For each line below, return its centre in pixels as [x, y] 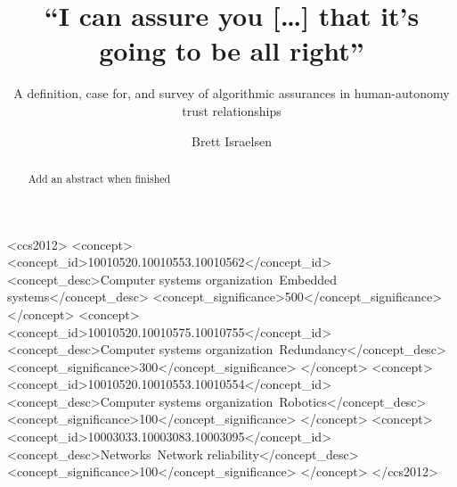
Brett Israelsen [232, 140]
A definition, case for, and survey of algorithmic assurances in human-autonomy [232, 93]
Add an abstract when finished [99, 178]
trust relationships [232, 110]
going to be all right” [232, 50]
